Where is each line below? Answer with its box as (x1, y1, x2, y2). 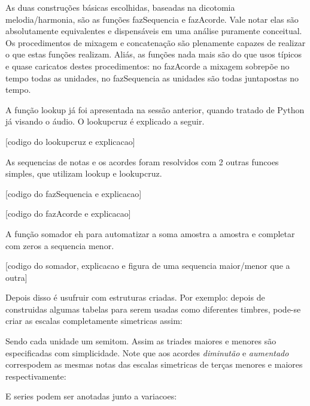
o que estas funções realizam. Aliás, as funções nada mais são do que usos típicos (5, 48, 302, 60)
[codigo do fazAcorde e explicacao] (5, 207, 131, 220)
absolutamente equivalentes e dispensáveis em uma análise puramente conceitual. (5, 25, 302, 37)
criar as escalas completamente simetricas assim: (5, 314, 183, 327)
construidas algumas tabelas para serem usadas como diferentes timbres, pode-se (5, 302, 301, 315)
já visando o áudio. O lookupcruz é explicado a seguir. (5, 115, 205, 128)
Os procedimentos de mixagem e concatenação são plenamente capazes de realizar (5, 36, 306, 49)
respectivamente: (5, 369, 66, 382)
